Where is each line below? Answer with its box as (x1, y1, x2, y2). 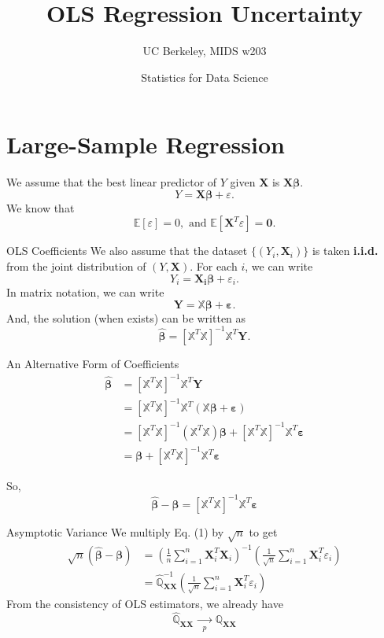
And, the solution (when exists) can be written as (6, 309, 246, 326)
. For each (190, 258, 238, 275)
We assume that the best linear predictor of (6, 174, 217, 190)
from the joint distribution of (6, 258, 146, 275)
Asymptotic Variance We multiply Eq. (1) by (6, 523, 224, 540)
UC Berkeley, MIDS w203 (142, 42, 267, 59)
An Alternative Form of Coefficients (6, 355, 179, 371)
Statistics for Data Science (141, 68, 268, 85)
